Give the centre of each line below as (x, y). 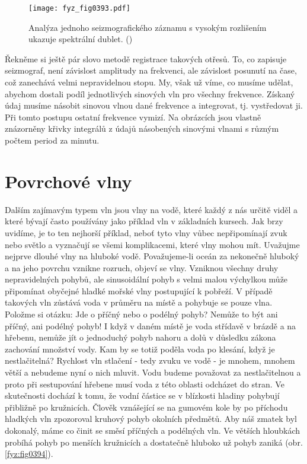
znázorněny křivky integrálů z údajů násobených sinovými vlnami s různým (142, 128)
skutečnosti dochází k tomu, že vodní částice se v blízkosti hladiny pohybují (142, 395)
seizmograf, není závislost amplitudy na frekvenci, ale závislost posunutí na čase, (151, 70)
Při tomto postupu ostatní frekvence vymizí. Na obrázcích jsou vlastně (133, 117)
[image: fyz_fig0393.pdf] (79, 8)
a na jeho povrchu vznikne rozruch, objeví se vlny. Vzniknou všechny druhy (142, 267)
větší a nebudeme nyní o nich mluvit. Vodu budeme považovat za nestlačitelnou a (153, 372)
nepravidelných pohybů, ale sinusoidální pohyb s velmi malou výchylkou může (146, 279)
